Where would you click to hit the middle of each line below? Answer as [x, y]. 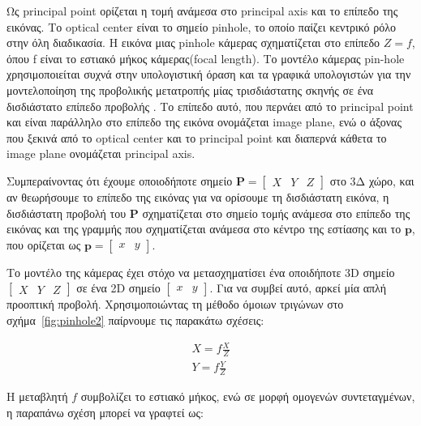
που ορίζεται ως [44, 244]
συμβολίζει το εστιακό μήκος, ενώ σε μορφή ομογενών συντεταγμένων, [248, 396]
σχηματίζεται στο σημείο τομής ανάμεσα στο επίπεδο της [276, 213]
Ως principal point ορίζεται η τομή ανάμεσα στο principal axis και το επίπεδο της [202, 11]
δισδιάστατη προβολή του [67, 213]
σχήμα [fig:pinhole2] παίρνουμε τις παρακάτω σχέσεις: [135, 319]
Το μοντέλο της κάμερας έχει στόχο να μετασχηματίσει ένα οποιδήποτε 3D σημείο [201, 272]
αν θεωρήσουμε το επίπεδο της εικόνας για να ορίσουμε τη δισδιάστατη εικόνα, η [198, 196]
